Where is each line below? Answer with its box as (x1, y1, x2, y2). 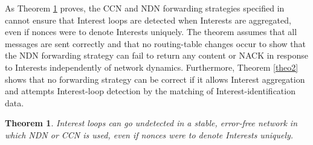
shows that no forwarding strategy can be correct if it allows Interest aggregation (5, 72, 305, 85)
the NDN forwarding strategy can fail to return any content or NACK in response (5, 49, 308, 62)
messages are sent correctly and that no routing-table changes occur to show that (5, 37, 306, 50)
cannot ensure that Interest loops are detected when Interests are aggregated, (5, 13, 291, 26)
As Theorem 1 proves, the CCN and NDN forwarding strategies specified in (5, 2, 285, 14)
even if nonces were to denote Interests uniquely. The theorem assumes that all (5, 25, 297, 38)
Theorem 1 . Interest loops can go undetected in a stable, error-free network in (5, 117, 297, 129)
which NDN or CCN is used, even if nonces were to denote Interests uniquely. (5, 128, 294, 141)
